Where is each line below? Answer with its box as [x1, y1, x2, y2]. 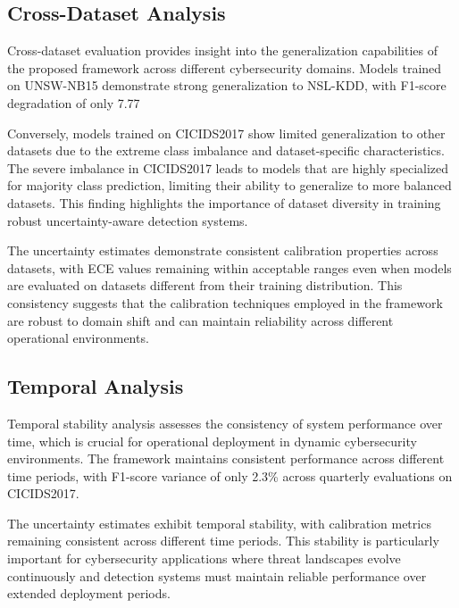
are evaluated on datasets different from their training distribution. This [7, 276, 403, 295]
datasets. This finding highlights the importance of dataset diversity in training [7, 193, 441, 212]
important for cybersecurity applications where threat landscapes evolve [7, 549, 401, 568]
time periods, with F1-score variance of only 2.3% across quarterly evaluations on [7, 466, 453, 485]
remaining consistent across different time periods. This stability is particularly [7, 531, 439, 550]
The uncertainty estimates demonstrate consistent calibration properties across [7, 241, 438, 260]
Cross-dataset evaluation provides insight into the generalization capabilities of [7, 41, 438, 60]
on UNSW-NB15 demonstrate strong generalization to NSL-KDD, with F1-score [7, 76, 446, 95]
